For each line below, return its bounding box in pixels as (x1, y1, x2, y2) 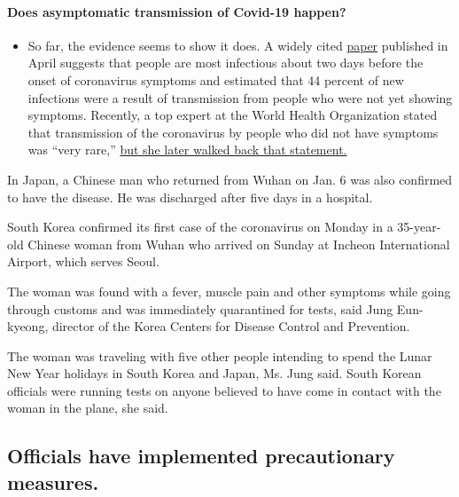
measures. (7, 468, 99, 495)
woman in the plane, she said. (7, 398, 168, 417)
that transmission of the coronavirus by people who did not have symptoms (27, 122, 439, 141)
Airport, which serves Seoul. (7, 252, 159, 271)
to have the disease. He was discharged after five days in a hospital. (7, 187, 373, 206)
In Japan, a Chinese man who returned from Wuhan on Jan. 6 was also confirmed (7, 170, 453, 188)
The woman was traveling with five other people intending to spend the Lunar (7, 346, 432, 365)
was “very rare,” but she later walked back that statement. (27, 140, 347, 159)
